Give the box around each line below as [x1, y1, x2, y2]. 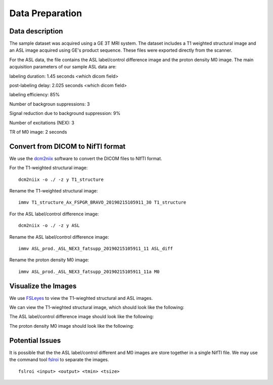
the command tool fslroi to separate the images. [9, 357, 109, 363]
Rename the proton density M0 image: [9, 257, 89, 263]
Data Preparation [9, 8, 82, 19]
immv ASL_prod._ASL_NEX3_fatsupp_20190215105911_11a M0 [18, 268, 160, 275]
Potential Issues [9, 336, 61, 344]
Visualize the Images [9, 282, 77, 290]
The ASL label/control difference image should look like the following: [9, 314, 154, 320]
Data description [9, 27, 63, 35]
